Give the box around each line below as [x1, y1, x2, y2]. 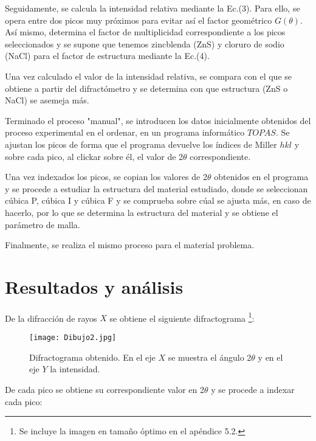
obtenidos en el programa [214, 170, 309, 183]
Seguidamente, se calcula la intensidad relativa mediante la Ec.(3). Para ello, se [5, 2, 300, 14]
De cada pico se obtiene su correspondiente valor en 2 [5, 383, 204, 395]
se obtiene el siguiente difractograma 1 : [109, 310, 255, 324]
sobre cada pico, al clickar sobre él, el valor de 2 [5, 150, 184, 162]
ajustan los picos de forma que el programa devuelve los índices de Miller [5, 137, 277, 150]
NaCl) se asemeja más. [5, 94, 89, 106]
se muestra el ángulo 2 [168, 350, 252, 363]
